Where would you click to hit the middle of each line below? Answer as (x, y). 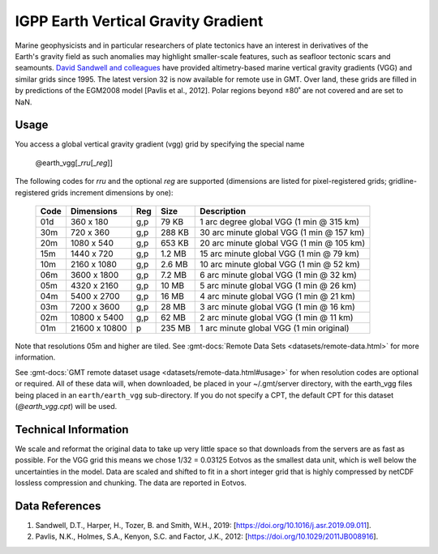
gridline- (403, 181)
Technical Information (72, 429)
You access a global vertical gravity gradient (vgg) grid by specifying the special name (160, 144)
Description (223, 211)
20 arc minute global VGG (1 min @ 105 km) (282, 243)
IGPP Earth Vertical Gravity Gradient (139, 21)
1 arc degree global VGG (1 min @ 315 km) (280, 221)
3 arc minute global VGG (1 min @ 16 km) (278, 306)
